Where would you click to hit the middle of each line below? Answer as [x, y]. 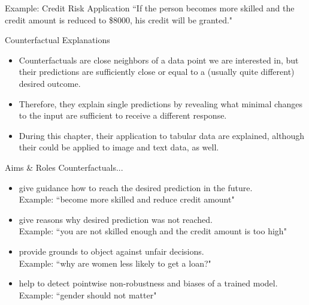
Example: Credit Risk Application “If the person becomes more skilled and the [150, 8]
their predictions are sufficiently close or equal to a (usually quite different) [157, 72]
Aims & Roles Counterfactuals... [64, 167]
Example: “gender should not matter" [88, 295]
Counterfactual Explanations [57, 40]
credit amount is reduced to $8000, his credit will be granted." [119, 19]
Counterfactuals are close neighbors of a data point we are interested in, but [159, 60]
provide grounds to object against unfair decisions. [111, 251]
